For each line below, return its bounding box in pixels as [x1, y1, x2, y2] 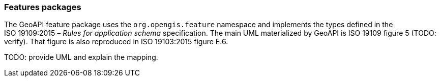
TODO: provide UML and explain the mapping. [4, 53, 158, 62]
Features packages [4, 2, 81, 12]
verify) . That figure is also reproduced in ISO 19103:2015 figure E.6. [4, 37, 228, 46]
